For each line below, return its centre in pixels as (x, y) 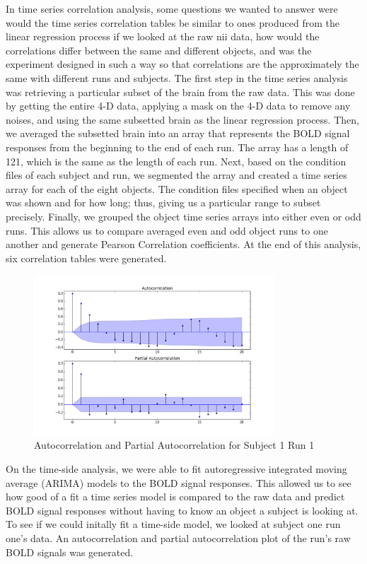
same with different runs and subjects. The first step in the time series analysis (177, 77)
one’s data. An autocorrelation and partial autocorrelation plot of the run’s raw (178, 537)
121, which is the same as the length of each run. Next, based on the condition (176, 161)
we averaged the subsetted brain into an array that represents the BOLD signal (178, 133)
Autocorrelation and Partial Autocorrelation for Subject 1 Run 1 (174, 445)
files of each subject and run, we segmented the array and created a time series (176, 175)
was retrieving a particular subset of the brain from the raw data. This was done (180, 92)
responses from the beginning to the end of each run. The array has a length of (177, 147)
